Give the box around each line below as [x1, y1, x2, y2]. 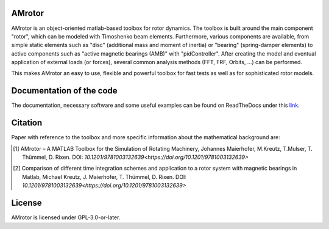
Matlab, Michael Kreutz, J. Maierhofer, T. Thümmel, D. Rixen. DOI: [22, 173, 187, 180]
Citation [11, 118, 43, 128]
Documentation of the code [11, 85, 118, 96]
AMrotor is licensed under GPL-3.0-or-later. [11, 214, 121, 221]
